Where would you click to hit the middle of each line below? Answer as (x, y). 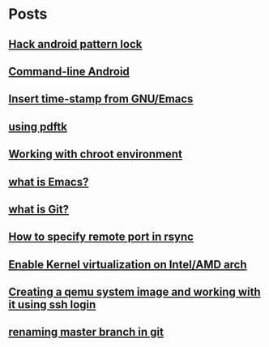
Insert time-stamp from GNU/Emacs (101, 99)
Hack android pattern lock (75, 44)
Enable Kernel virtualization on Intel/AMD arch (128, 264)
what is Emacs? (49, 182)
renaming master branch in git (86, 332)
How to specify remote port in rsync (101, 237)
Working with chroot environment (95, 154)
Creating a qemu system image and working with (134, 292)
